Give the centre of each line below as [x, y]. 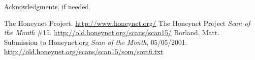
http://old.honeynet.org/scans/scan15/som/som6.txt [84, 51]
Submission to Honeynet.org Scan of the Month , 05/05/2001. [96, 42]
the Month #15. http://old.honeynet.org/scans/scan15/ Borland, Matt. [112, 32]
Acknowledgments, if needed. [48, 6]
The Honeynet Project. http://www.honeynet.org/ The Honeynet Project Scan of [127, 23]
